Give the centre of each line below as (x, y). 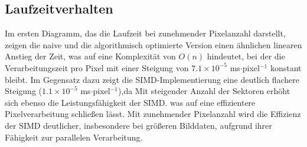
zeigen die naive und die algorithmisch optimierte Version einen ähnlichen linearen (153, 44)
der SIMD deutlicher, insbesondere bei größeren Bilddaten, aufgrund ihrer (138, 125)
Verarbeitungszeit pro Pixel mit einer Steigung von (97, 67)
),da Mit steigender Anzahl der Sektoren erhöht (204, 91)
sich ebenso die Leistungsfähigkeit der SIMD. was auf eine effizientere (130, 102)
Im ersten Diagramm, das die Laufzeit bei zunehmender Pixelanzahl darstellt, (145, 33)
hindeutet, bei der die (246, 56)
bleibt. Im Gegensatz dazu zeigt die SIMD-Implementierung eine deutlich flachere (152, 79)
